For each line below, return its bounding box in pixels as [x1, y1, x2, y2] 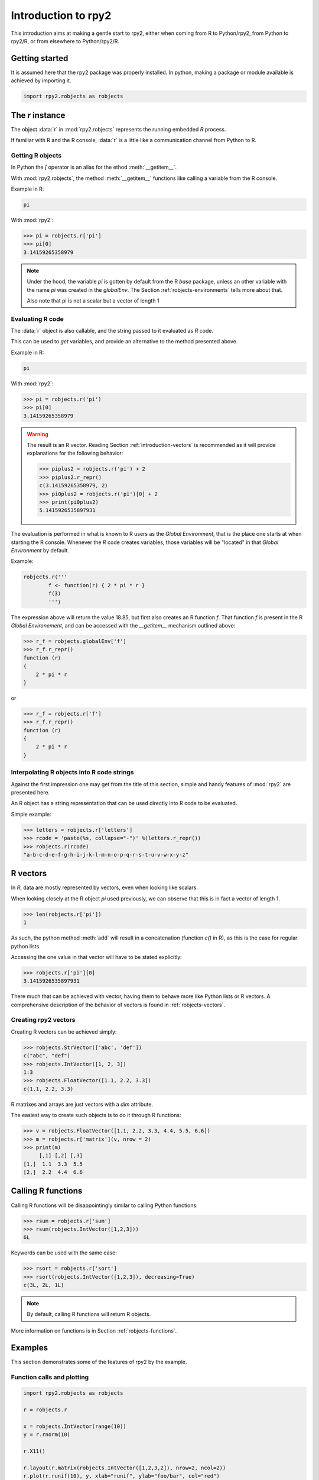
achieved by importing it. [11, 77, 71, 84]
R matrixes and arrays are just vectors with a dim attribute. [11, 1101, 154, 1108]
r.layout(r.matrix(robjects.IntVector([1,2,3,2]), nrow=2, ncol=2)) [23, 1464, 226, 1471]
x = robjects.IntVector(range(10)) [23, 1423, 126, 1430]
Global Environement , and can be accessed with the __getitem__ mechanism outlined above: [11, 622, 236, 629]
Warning [27, 430, 48, 437]
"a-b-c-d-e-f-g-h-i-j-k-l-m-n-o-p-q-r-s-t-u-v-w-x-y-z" [23, 851, 189, 858]
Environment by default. [11, 547, 69, 554]
